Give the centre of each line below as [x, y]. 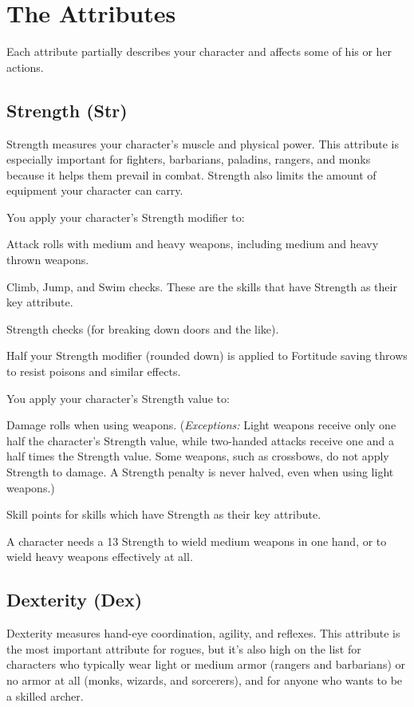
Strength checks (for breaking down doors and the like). [143, 328]
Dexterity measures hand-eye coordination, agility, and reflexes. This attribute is [203, 633]
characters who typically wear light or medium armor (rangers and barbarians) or [206, 664]
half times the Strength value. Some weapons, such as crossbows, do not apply [198, 456]
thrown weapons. [48, 260]
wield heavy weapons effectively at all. [100, 557]
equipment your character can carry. [95, 190]
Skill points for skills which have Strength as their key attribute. [164, 514]
